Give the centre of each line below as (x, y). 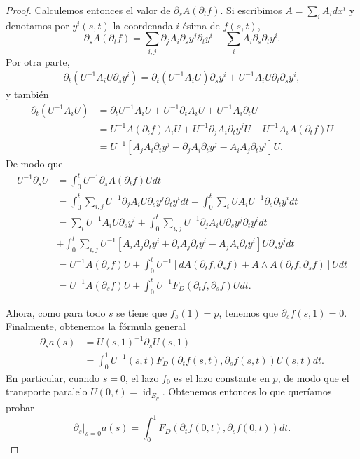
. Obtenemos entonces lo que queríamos (247, 391)
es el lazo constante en (222, 377)
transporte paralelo (47, 391)
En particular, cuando (53, 377)
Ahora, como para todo (56, 312)
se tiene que (142, 312)
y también (27, 94)
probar (20, 407)
